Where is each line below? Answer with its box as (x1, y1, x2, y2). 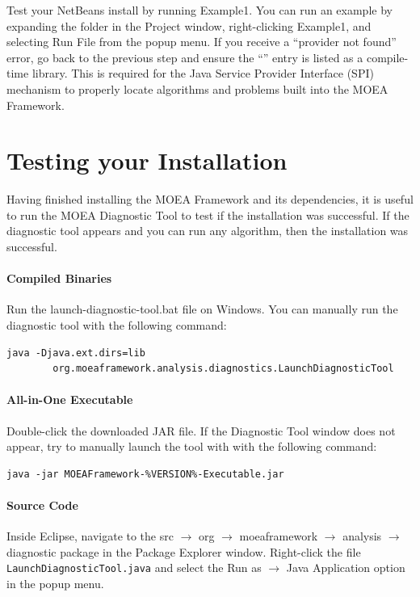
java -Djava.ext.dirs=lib (6, 347, 145, 359)
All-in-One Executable (6, 391, 133, 408)
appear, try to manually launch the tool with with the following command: (6, 438, 377, 455)
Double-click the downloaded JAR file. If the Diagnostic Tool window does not (6, 422, 396, 439)
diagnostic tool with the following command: (6, 317, 227, 334)
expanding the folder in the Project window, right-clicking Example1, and (6, 17, 372, 34)
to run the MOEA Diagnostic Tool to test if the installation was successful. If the (6, 206, 409, 223)
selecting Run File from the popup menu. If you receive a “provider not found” (6, 33, 397, 50)
